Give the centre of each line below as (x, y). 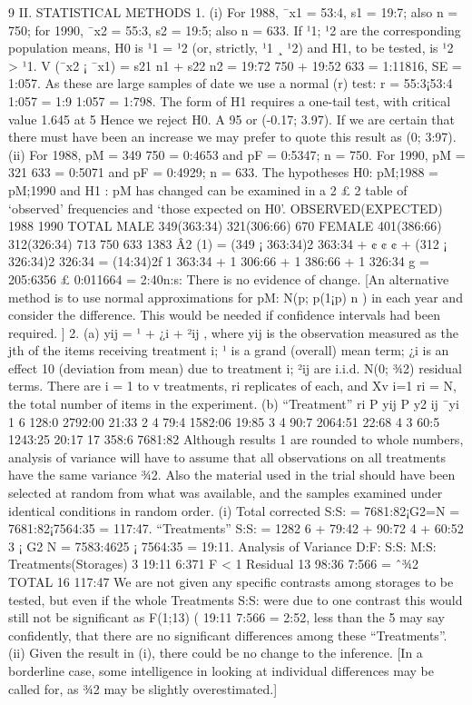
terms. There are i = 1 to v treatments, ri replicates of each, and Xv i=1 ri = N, (232, 386)
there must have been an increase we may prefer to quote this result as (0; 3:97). (232, 137)
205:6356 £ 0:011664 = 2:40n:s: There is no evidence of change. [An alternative (229, 278)
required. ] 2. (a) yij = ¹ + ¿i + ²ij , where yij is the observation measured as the (233, 332)
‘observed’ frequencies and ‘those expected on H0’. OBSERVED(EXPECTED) (226, 208)
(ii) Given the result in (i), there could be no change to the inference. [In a (216, 653)
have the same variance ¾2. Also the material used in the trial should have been (232, 475)
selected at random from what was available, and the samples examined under (226, 493)
